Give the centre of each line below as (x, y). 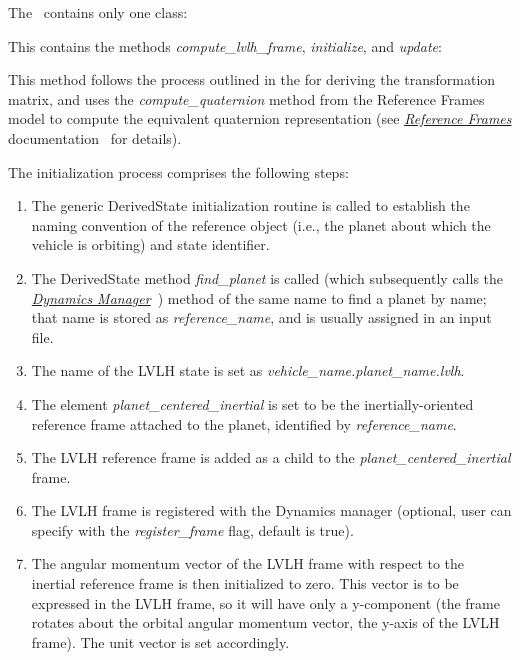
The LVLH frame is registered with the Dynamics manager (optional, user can (271, 510)
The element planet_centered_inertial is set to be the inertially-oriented (252, 403)
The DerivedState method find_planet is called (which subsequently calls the (267, 277)
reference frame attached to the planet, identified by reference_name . (244, 423)
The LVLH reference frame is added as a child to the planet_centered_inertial (271, 457)
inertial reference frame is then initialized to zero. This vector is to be (245, 583)
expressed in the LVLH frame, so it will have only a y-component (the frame (265, 602)
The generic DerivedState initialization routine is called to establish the (250, 205)
